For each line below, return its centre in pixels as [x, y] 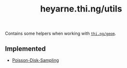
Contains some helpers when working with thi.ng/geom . [61, 34]
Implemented [25, 48]
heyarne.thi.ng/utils [81, 9]
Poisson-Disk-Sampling [35, 60]
